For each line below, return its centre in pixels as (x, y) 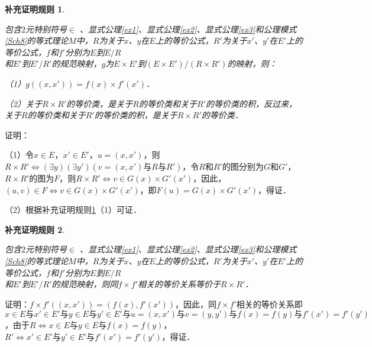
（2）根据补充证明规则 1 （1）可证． (73, 210)
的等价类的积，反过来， (251, 103)
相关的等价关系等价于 (179, 284)
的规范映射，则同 (85, 284)
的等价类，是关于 (100, 103)
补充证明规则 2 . (35, 229)
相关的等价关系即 (269, 304)
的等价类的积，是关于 (136, 115)
